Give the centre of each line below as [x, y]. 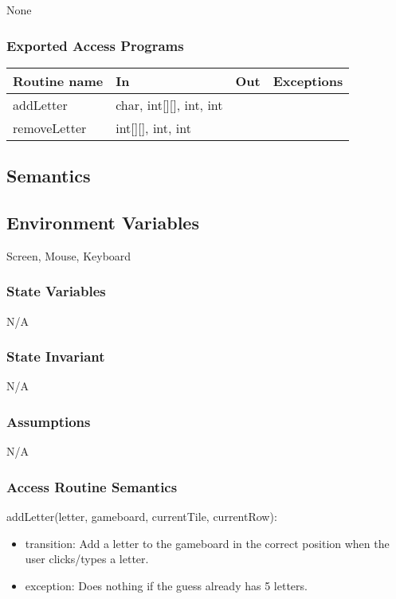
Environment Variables [103, 222]
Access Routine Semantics [92, 486]
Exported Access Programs [95, 45]
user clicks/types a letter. [87, 559]
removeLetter [50, 127]
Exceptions [308, 80]
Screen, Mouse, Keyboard [69, 255]
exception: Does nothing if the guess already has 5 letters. [166, 585]
